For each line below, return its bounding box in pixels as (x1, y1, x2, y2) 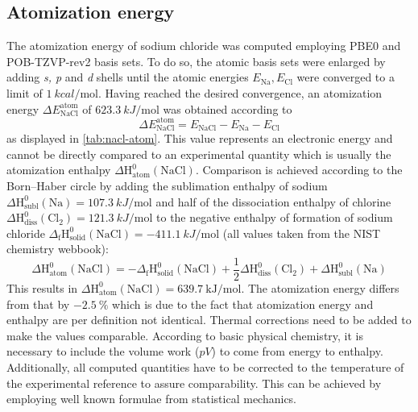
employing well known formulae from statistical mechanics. (6, 390, 297, 407)
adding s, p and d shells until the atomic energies (6, 69, 249, 85)
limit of (6, 84, 43, 101)
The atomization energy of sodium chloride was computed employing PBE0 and (6, 37, 401, 54)
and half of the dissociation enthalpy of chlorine (155, 193, 391, 210)
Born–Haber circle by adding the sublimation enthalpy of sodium (6, 177, 328, 194)
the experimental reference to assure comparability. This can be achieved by (6, 374, 382, 391)
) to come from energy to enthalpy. (211, 343, 383, 360)
